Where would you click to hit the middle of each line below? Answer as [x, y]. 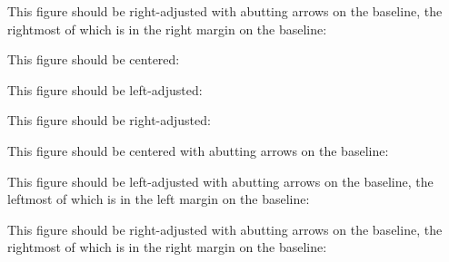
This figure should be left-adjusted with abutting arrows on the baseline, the [220, 181]
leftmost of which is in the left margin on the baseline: [159, 199]
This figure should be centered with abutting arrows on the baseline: [198, 150]
